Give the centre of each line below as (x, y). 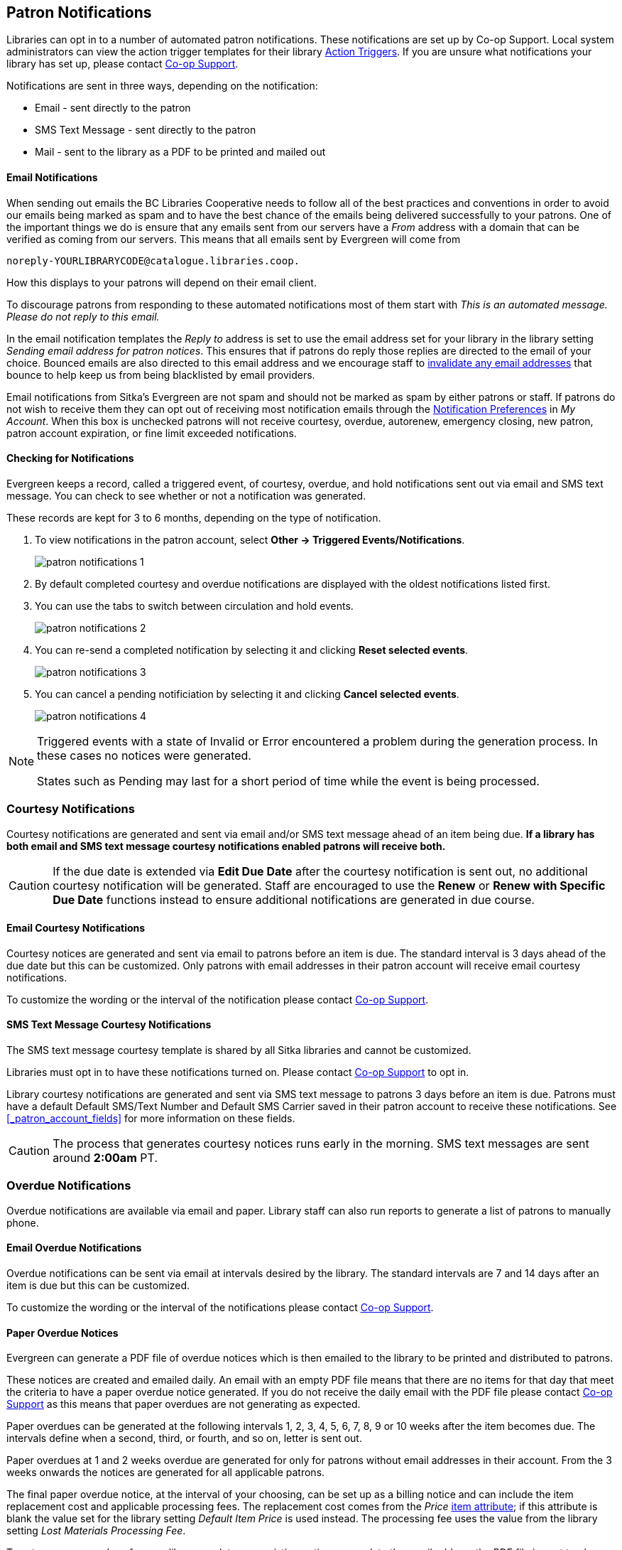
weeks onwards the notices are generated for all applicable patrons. (166, 1473)
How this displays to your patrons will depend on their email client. (162, 282)
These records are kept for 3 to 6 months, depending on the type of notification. (194, 517)
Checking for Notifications (70, 458)
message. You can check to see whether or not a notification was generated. (186, 495)
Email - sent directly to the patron (113, 108)
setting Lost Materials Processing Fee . (96, 1531)
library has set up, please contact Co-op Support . (122, 64)
